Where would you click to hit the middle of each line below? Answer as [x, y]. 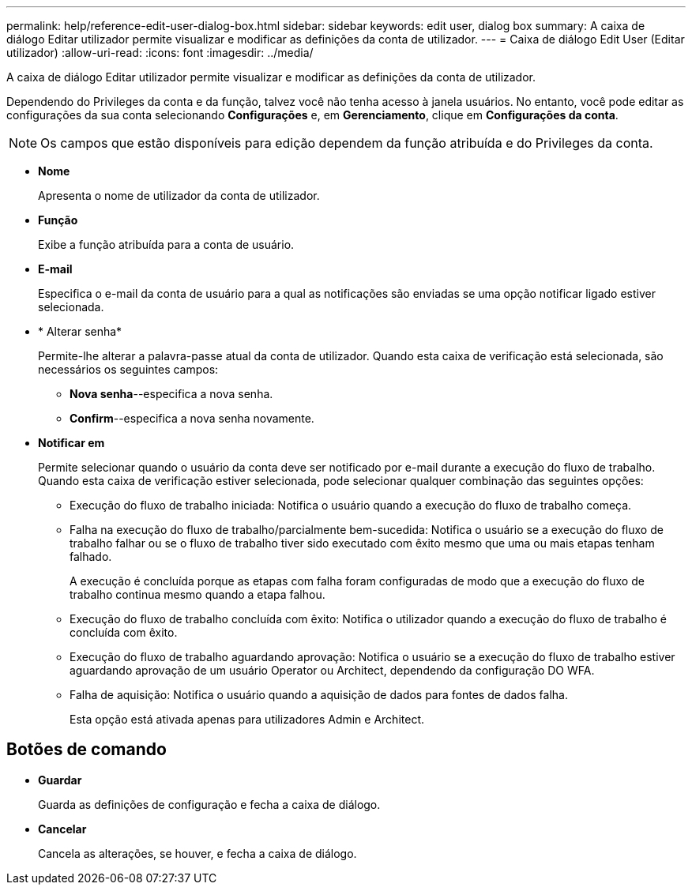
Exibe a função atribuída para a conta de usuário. [166, 244]
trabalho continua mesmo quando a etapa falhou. [197, 594]
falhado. [91, 556]
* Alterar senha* [80, 331]
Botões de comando [86, 750]
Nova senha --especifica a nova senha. [171, 394]
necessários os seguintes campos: [128, 369]
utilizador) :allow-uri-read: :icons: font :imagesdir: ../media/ [160, 53]
